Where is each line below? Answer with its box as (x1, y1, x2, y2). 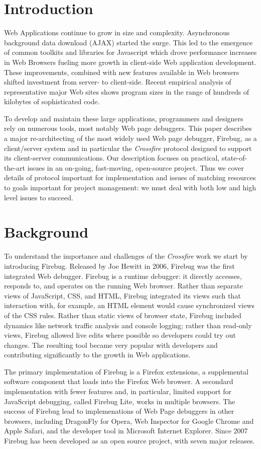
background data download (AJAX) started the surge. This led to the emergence (4, 37, 253, 47)
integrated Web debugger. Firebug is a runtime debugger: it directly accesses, (4, 270, 242, 281)
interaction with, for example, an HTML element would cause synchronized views (4, 300, 255, 311)
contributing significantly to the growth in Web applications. (4, 349, 191, 360)
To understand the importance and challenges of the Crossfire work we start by (4, 251, 248, 261)
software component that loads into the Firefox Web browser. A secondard (4, 376, 233, 387)
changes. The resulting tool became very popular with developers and (4, 339, 218, 350)
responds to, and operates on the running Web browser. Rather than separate (4, 280, 243, 291)
